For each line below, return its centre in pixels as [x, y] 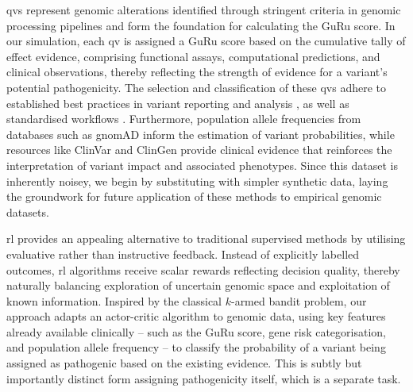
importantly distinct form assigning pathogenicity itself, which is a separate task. [204, 378]
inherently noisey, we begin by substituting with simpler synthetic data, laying [197, 181]
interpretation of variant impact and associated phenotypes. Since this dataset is [202, 165]
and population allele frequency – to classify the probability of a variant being [196, 347]
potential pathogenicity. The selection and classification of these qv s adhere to [196, 87]
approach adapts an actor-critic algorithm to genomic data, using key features [196, 316]
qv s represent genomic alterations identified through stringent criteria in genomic [204, 10]
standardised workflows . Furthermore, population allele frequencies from [184, 119]
